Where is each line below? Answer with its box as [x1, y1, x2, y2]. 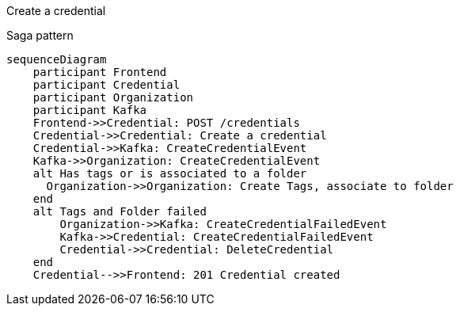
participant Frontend [32, 66, 167, 78]
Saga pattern [6, 29, 74, 42]
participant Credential [32, 78, 181, 91]
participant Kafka [32, 104, 147, 116]
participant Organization [32, 91, 194, 104]
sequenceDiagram [6, 53, 107, 66]
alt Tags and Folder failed [32, 205, 207, 218]
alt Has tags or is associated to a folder [32, 167, 307, 180]
